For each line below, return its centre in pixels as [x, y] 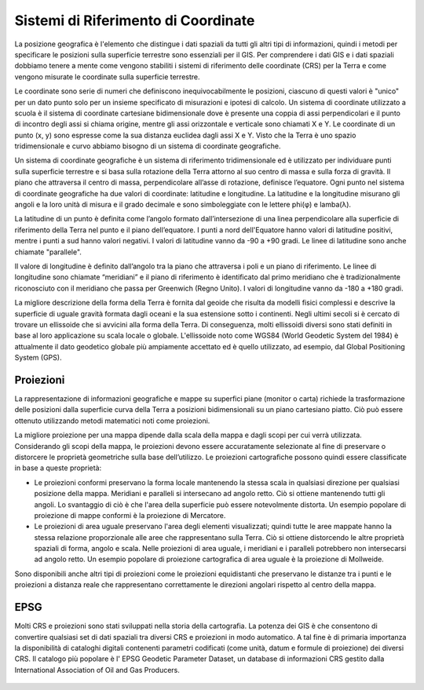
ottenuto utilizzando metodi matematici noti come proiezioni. [112, 421]
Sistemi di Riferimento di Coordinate [135, 20]
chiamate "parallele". [48, 252]
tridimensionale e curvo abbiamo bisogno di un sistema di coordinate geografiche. [148, 146]
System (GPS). [38, 358]
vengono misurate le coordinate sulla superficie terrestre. [107, 77]
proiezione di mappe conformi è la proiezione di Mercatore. [130, 515]
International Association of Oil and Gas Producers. [97, 670]
